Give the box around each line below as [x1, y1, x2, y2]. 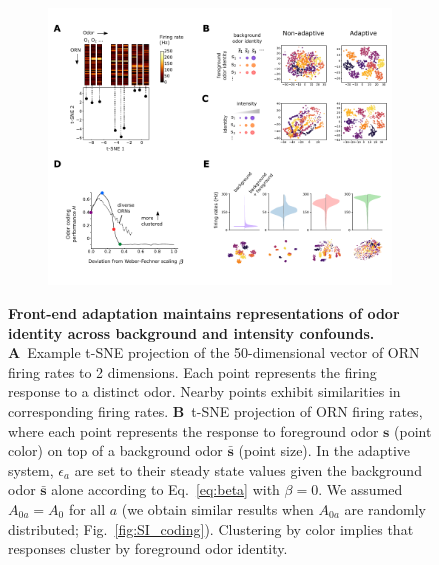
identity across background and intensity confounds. [8, 322, 375, 343]
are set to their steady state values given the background [74, 459, 422, 480]
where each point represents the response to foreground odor [8, 420, 379, 441]
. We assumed [318, 479, 403, 500]
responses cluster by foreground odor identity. [8, 538, 288, 559]
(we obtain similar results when [121, 498, 314, 519]
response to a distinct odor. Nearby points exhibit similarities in [8, 381, 401, 402]
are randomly [344, 498, 426, 519]
